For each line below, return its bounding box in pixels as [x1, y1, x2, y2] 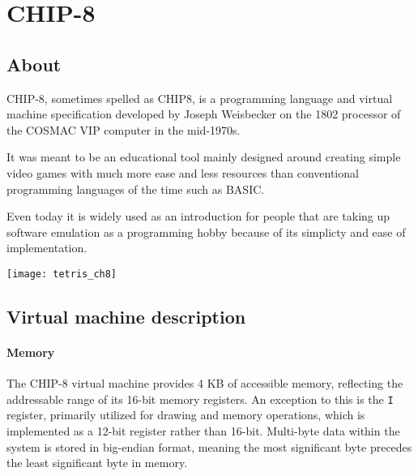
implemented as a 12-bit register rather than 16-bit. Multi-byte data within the [6, 422, 400, 439]
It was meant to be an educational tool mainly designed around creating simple [6, 148, 401, 165]
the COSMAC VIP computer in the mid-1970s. [6, 121, 241, 138]
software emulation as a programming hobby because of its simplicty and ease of [6, 223, 406, 240]
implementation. [6, 239, 87, 256]
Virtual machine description [6, 303, 246, 328]
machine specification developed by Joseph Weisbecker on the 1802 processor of [6, 105, 401, 122]
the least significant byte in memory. [6, 454, 188, 471]
